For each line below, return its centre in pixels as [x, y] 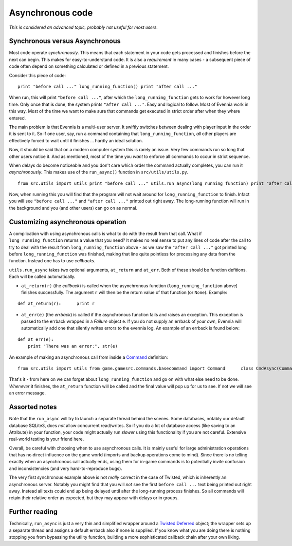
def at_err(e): [36, 339]
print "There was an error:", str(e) [73, 346]
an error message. [27, 393]
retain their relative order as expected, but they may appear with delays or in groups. [94, 498]
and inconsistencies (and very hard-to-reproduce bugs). [66, 468]
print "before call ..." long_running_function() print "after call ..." [108, 87]
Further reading [33, 512]
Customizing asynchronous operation [68, 222]
